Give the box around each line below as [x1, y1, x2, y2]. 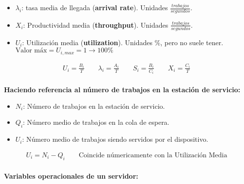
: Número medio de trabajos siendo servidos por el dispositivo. [22, 134, 208, 144]
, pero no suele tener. [160, 37, 224, 47]
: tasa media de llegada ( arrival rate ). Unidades [21, 2, 168, 12]
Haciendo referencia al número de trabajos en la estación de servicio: [4, 84, 241, 95]
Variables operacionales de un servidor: [4, 170, 138, 181]
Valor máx [15, 47, 47, 54]
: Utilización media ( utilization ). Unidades [22, 37, 152, 47]
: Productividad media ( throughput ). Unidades [23, 19, 169, 30]
